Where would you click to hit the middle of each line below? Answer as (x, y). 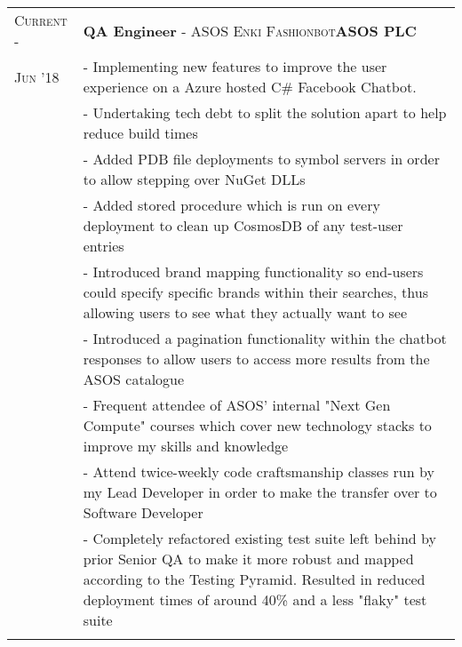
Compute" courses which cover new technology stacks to (257, 425)
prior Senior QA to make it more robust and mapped (248, 559)
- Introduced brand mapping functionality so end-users (253, 272)
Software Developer (143, 512)
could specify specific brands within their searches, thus (255, 292)
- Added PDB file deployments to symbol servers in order (261, 159)
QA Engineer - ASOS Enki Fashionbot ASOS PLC (250, 30)
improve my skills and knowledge (186, 446)
